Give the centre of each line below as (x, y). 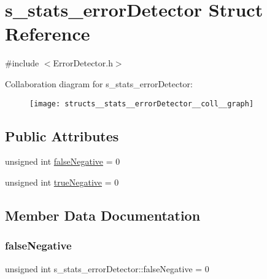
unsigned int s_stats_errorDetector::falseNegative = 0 (107, 268)
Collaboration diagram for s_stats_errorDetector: (99, 83)
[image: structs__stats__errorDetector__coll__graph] (142, 104)
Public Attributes (62, 136)
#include (22, 63)
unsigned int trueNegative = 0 (62, 182)
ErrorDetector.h (83, 63)
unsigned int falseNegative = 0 (63, 161)
